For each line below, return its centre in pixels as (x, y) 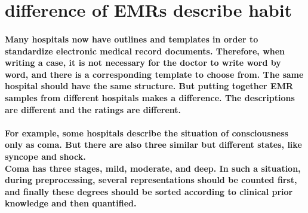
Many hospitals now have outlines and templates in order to (132, 39)
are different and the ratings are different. (93, 109)
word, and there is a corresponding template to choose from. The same (154, 74)
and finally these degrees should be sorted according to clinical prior (149, 191)
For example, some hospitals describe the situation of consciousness (147, 133)
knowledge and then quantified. (71, 203)
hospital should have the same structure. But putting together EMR (149, 86)
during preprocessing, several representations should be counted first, (151, 180)
